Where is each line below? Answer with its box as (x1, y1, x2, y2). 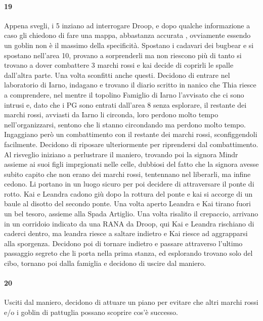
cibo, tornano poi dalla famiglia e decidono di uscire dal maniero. (4, 258, 206, 268)
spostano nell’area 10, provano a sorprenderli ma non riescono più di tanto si (4, 50, 242, 60)
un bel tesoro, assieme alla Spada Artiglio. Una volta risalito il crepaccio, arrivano (4, 208, 258, 219)
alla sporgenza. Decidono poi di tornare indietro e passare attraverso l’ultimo (4, 238, 243, 248)
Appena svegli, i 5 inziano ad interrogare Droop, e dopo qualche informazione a (4, 20, 250, 30)
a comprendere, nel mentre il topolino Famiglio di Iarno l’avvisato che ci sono (4, 89, 244, 100)
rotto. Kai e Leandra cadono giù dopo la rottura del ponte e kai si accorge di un (4, 188, 253, 199)
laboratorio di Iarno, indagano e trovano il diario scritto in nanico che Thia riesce (4, 79, 256, 90)
